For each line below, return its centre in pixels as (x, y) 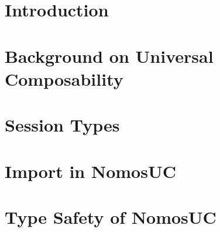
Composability (64, 78)
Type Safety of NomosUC (111, 216)
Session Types (62, 125)
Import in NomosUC (90, 171)
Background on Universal (109, 56)
